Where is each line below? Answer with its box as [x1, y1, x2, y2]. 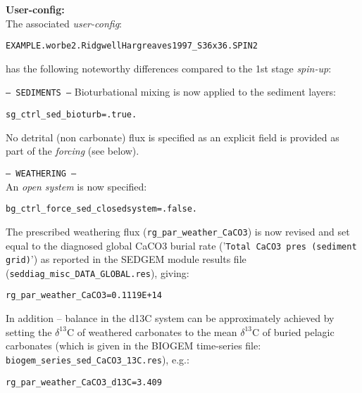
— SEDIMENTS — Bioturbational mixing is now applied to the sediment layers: [6, 84, 336, 99]
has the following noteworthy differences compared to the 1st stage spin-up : [6, 60, 332, 75]
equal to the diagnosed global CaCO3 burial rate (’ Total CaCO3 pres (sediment [6, 238, 357, 252]
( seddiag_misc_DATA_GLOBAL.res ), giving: [6, 265, 189, 280]
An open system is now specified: [6, 179, 147, 193]
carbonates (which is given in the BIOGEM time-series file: [6, 338, 261, 353]
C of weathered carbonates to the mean [66, 324, 237, 339]
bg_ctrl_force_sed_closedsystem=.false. [6, 204, 198, 214]
